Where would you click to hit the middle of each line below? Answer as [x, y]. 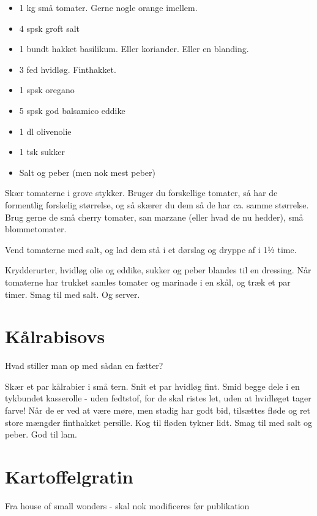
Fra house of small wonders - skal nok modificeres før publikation [127, 505]
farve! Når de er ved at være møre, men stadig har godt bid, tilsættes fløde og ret [158, 410]
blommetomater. [36, 229]
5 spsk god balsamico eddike [72, 110]
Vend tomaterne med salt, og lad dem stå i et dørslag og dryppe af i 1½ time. [151, 249]
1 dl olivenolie [45, 131]
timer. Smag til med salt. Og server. [73, 294]
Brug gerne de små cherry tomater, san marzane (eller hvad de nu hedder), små [154, 217]
